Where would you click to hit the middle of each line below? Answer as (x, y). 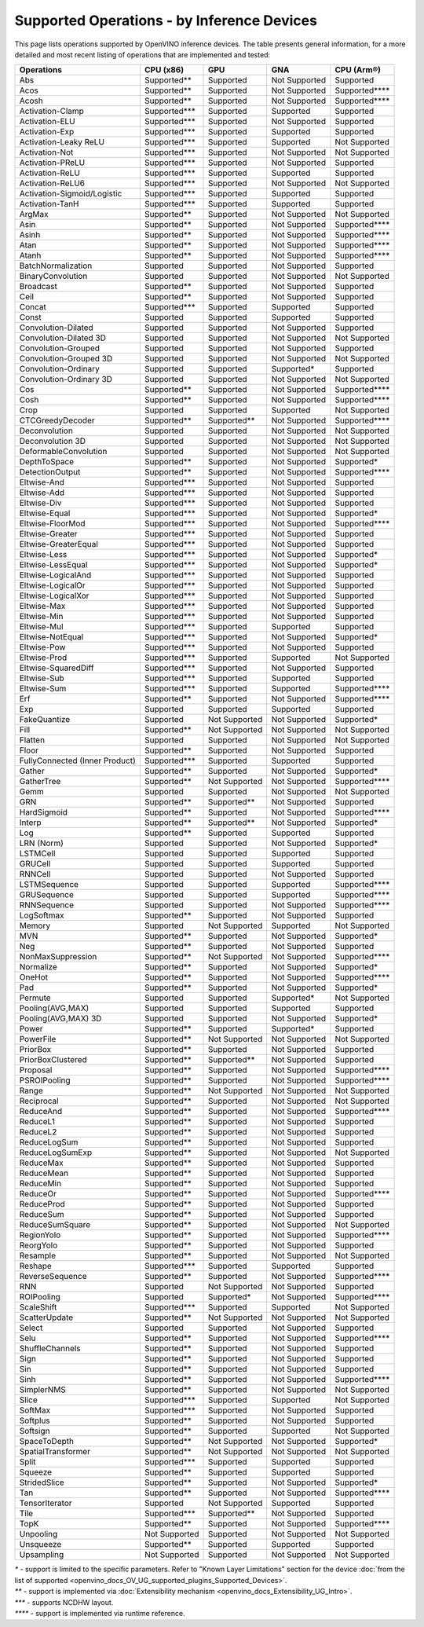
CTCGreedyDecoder (57, 420)
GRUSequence (46, 895)
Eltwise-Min (41, 617)
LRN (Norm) (42, 843)
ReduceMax (42, 1163)
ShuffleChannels (50, 1349)
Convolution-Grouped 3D (66, 359)
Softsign (35, 1431)
